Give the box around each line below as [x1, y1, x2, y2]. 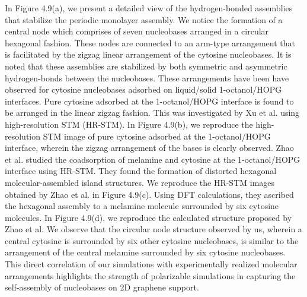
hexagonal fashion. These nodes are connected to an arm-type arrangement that [5, 36, 295, 49]
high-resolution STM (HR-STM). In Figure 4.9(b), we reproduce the [5, 118, 253, 130]
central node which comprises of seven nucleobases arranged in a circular [5, 25, 269, 37]
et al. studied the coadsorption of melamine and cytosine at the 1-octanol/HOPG [5, 153, 300, 165]
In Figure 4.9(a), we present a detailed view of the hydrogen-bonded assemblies [5, 2, 293, 14]
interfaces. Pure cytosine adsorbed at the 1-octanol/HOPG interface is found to [5, 94, 294, 107]
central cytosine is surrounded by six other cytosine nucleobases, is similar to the [5, 234, 299, 247]
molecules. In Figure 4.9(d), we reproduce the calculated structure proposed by [5, 211, 292, 223]
